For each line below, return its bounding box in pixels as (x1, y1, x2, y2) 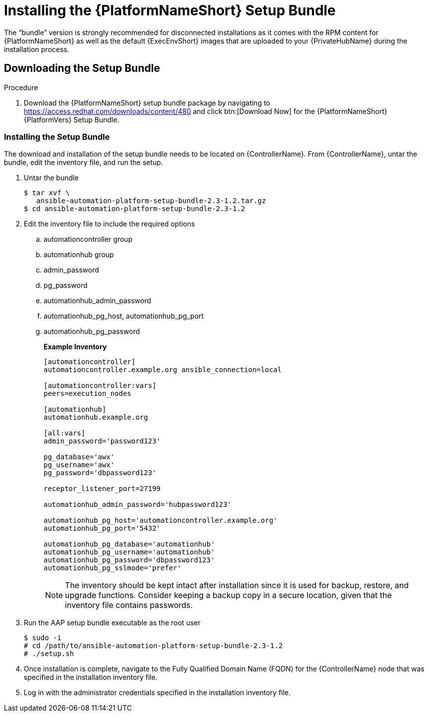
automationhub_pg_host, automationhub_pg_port (44, 312, 204, 321)
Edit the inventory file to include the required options (24, 220, 195, 228)
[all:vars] (44, 429, 86, 438)
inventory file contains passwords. (65, 600, 193, 610)
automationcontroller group (44, 235, 133, 244)
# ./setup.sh (24, 650, 74, 658)
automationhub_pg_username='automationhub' (44, 548, 215, 556)
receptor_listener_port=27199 (44, 485, 161, 493)
